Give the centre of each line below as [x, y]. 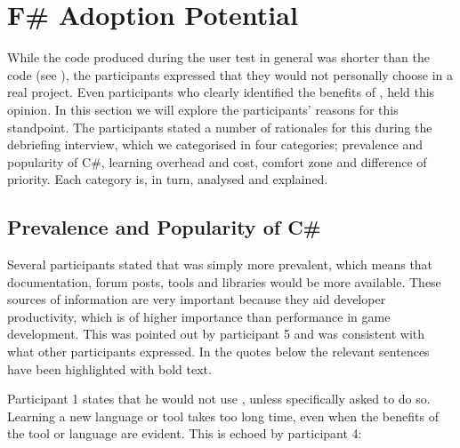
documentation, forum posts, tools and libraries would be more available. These [224, 281]
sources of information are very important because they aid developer [197, 299]
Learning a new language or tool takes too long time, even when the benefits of [223, 416]
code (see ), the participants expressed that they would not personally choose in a [230, 74]
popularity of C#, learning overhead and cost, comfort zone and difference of [217, 161]
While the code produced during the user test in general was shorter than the [218, 57]
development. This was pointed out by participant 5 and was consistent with [216, 334]
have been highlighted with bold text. [109, 368]
